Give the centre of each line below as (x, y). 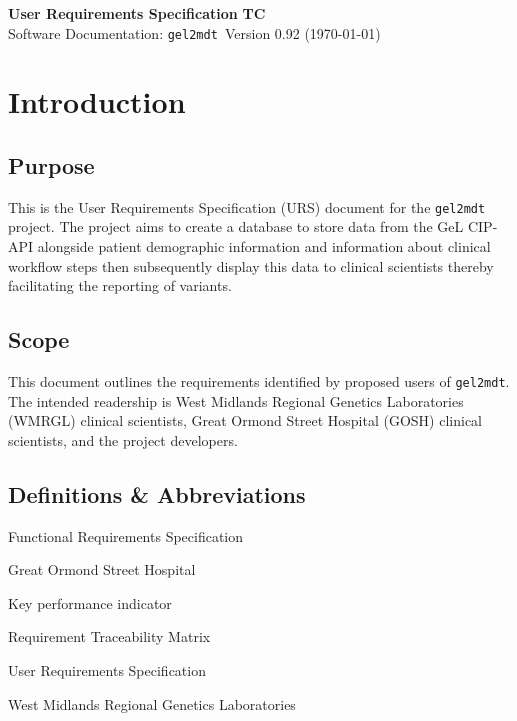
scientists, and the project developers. (123, 439)
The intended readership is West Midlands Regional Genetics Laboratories (236, 400)
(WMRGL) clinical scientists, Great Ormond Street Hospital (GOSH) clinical (245, 420)
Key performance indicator (90, 602)
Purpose (51, 165)
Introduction (97, 101)
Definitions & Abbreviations (157, 493)
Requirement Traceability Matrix (109, 636)
